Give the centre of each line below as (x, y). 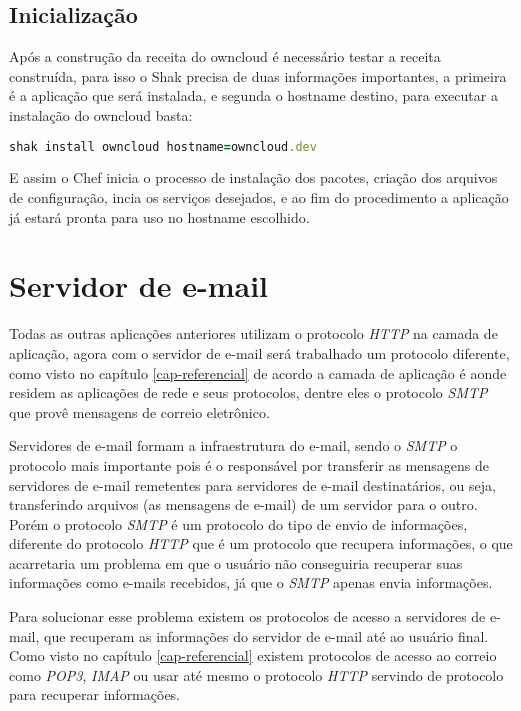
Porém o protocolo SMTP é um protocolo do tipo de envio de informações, (238, 523)
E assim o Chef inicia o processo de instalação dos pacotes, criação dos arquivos (253, 177)
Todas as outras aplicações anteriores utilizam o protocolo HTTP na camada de (253, 333)
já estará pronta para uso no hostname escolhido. (159, 216)
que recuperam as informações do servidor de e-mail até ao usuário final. (266, 635)
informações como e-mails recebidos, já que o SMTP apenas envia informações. (251, 582)
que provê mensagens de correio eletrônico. (139, 411)
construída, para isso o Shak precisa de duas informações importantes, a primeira (258, 75)
